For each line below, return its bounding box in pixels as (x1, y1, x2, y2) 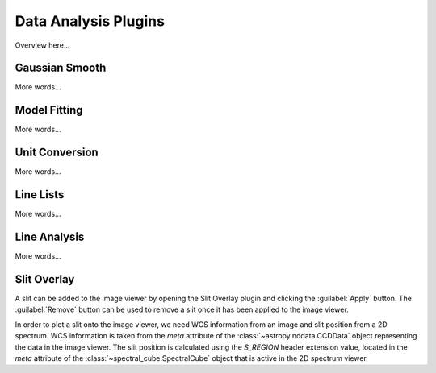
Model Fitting (15, 103, 84, 117)
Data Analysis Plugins (15, 12, 166, 30)
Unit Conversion (15, 146, 99, 160)
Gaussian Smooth (15, 61, 107, 75)
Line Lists (15, 188, 65, 201)
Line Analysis (15, 230, 85, 243)
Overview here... (15, 40, 70, 50)
